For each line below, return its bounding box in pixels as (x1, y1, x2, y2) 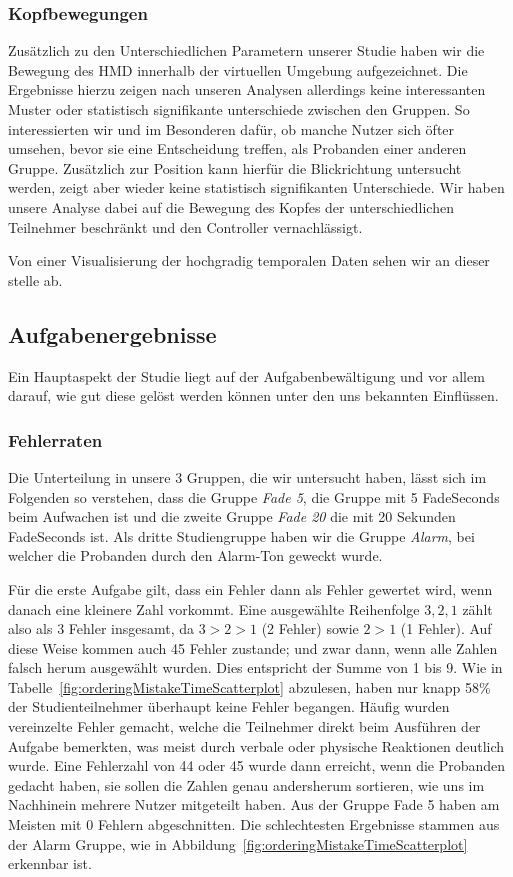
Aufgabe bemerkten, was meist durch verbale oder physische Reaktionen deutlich (8, 735, 505, 756)
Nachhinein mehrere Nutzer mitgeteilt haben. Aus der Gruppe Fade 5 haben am (8, 794, 500, 815)
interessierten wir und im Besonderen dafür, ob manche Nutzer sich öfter (8, 118, 455, 139)
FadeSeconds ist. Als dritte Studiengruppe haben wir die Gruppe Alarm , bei (8, 525, 475, 546)
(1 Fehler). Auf (400, 618, 492, 639)
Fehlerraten (8, 427, 103, 452)
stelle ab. (8, 269, 63, 290)
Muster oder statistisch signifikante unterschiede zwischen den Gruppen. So (8, 99, 470, 119)
